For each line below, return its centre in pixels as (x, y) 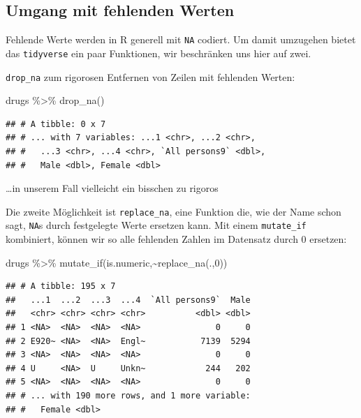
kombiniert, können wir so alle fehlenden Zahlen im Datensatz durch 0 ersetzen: (176, 239)
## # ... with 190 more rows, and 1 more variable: (128, 395)
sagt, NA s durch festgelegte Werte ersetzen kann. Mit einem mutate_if (156, 225)
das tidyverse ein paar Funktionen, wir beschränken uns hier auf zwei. (159, 53)
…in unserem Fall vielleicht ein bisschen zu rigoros (112, 188)
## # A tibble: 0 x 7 (56, 124)
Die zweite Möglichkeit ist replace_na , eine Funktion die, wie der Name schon (174, 211)
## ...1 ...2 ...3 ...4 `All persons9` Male (128, 300)
